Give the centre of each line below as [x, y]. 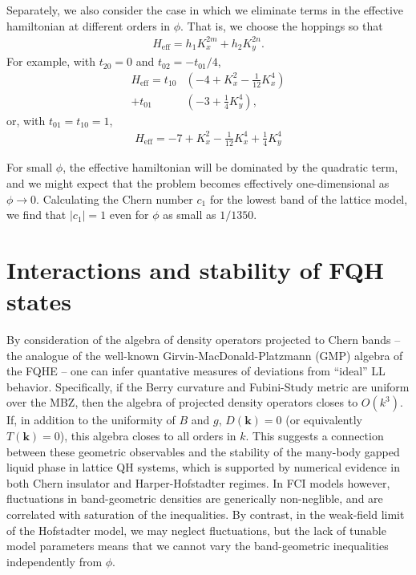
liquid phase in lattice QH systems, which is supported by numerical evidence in [203, 467]
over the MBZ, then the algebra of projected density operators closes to [182, 402]
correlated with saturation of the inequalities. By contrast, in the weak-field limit [206, 514]
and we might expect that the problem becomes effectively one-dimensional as [198, 183]
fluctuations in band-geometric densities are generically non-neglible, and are [195, 498]
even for [129, 215]
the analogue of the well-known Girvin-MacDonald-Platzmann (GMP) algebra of [205, 355]
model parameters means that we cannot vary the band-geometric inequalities [198, 546]
